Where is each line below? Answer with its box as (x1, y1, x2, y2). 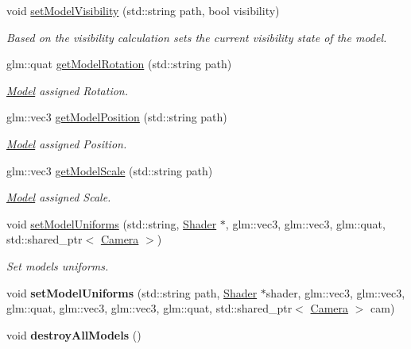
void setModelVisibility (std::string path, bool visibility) (6, 2, 280, 18)
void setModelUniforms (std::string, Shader (6, 215, 217, 232)
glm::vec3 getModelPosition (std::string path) (6, 109, 227, 125)
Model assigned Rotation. (6, 82, 129, 98)
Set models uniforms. (6, 257, 109, 274)
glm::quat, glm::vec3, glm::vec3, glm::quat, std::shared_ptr (6, 300, 293, 316)
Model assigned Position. (6, 135, 127, 151)
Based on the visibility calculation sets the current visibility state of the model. (6, 29, 387, 45)
